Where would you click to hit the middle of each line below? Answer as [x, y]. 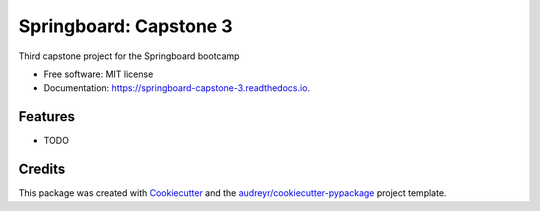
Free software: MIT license [98, 74]
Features [46, 116]
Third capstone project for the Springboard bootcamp [129, 56]
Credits [42, 169]
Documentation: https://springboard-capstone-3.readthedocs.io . [176, 88]
